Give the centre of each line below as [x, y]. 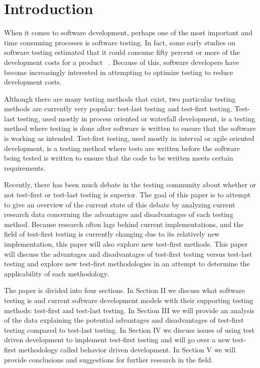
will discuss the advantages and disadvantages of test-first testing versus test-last [128, 253]
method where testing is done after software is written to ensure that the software [130, 128]
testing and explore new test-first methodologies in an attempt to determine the [127, 264]
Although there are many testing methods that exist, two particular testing [120, 98]
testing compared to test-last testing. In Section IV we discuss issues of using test [129, 329]
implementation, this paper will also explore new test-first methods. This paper [126, 244]
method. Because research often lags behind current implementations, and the [124, 224]
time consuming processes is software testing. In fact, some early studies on [120, 42]
